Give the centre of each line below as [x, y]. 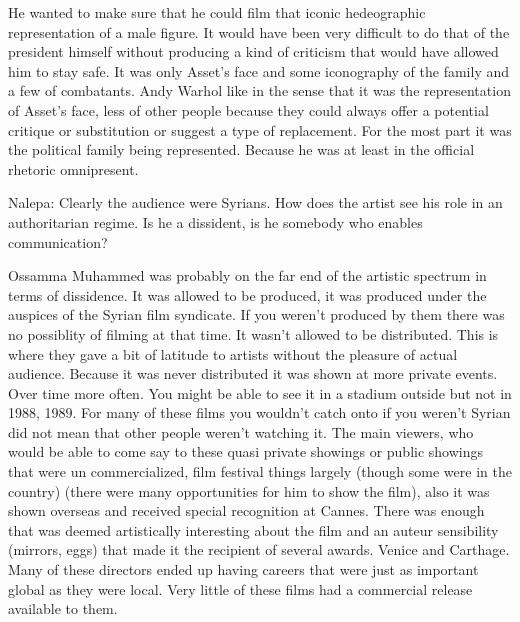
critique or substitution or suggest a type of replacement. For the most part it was [260, 129]
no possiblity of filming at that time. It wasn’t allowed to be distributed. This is [253, 333]
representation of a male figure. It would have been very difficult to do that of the [259, 31]
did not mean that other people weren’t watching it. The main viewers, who [241, 431]
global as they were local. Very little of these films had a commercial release [240, 588]
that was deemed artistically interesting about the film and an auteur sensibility [253, 529]
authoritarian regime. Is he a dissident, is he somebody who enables [215, 221]
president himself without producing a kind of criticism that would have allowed [253, 51]
